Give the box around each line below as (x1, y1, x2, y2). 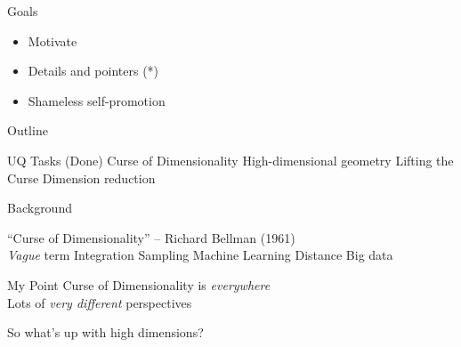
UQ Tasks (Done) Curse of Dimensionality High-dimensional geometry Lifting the (7, 150, 454, 169)
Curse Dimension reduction (7, 168, 156, 187)
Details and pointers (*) (28, 61, 159, 80)
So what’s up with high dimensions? (7, 323, 204, 342)
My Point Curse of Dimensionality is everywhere (7, 275, 271, 294)
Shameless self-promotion (28, 91, 166, 109)
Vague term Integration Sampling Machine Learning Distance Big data (7, 246, 393, 264)
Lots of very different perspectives (7, 293, 192, 311)
